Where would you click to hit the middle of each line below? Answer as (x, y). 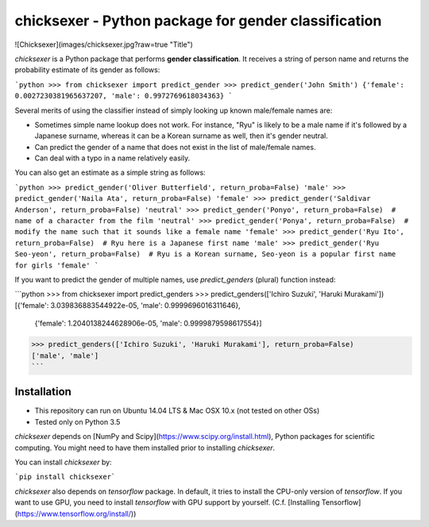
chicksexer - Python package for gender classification (198, 21)
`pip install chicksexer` (65, 477)
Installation (43, 392)
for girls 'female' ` (57, 265)
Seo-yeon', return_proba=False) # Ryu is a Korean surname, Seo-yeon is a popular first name (205, 254)
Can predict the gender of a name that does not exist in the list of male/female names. (175, 147)
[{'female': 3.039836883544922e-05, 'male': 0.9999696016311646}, (128, 305)
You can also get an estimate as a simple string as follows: (110, 173)
